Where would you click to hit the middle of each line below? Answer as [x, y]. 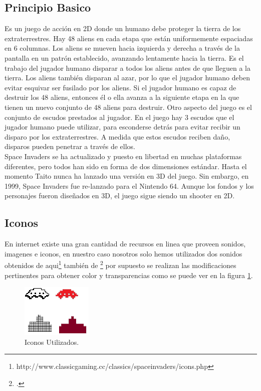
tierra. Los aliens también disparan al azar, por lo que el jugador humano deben [127, 78]
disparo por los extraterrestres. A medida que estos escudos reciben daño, [117, 136]
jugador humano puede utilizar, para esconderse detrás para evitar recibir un [122, 127]
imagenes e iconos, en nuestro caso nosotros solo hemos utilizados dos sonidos [123, 253]
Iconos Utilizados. [52, 342]
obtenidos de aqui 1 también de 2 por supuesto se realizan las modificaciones [120, 264]
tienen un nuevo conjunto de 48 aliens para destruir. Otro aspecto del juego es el [128, 107]
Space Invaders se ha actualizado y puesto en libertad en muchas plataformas [123, 156]
